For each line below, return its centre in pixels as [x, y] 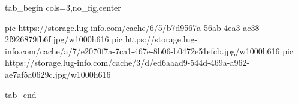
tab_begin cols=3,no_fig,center [63, 7]
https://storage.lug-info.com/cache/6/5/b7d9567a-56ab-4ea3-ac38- [140, 27]
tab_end [21, 94]
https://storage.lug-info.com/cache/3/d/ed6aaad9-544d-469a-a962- [127, 62]
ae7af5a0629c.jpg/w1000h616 [58, 74]
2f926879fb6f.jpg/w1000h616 [57, 39]
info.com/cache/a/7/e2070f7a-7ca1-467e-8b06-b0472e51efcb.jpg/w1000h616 [142, 51]
